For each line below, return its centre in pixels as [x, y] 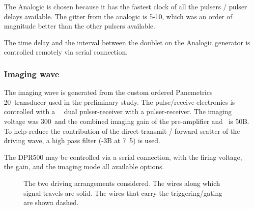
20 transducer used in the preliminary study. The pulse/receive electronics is [120, 102]
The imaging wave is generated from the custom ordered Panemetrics [108, 92]
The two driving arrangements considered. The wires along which [122, 183]
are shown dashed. [51, 202]
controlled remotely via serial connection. [66, 52]
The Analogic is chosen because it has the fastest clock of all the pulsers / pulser [126, 6]
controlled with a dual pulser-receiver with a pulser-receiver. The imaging [118, 111]
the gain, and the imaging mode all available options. [84, 166]
